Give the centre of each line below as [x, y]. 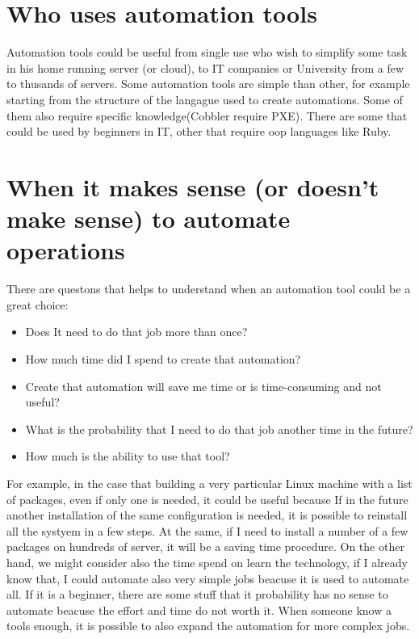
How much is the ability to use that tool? [128, 456]
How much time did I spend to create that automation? [163, 358]
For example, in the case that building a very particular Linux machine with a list [209, 483]
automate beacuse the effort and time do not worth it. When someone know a [199, 610]
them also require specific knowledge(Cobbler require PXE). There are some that [207, 115]
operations [66, 250]
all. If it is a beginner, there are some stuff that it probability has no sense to [197, 594]
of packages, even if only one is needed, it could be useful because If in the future [207, 499]
